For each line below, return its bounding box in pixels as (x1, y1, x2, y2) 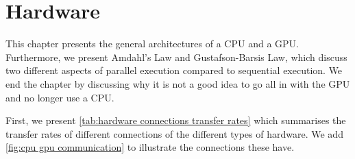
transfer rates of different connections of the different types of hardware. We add (5, 126, 343, 140)
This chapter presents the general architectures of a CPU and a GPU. (5, 36, 299, 51)
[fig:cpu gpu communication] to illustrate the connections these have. (5, 140, 295, 154)
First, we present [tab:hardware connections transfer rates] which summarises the (5, 113, 346, 127)
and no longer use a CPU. (5, 90, 114, 104)
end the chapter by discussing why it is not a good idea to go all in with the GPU (5, 76, 350, 90)
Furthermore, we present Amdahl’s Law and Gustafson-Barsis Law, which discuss (5, 49, 347, 64)
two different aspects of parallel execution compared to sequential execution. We (5, 63, 343, 77)
